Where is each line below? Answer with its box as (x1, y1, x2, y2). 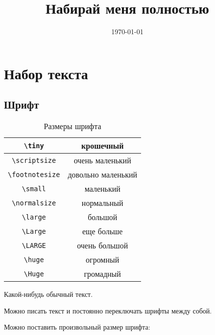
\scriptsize (12, 156, 56, 164)
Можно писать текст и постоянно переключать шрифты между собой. (4, 305, 212, 315)
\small (22, 184, 46, 193)
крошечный (81, 140, 124, 152)
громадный (84, 268, 121, 280)
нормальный (81, 197, 123, 209)
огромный (86, 254, 119, 266)
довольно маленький (68, 169, 138, 180)
